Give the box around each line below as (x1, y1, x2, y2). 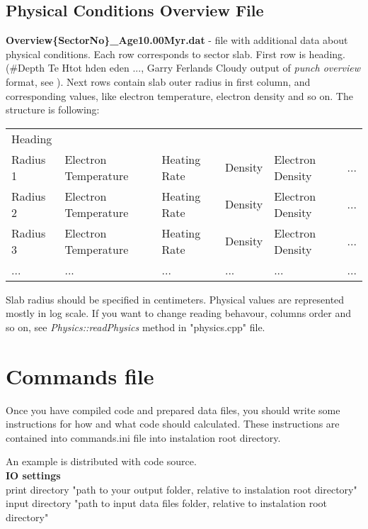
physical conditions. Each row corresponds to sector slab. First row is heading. (6, 46, 345, 61)
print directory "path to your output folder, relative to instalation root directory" (6, 481, 357, 496)
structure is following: (6, 102, 100, 117)
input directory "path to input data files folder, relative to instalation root (6, 496, 328, 511)
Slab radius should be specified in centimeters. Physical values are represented (6, 291, 345, 306)
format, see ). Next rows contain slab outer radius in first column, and (6, 74, 311, 89)
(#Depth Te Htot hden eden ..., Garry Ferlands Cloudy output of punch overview (6, 60, 361, 75)
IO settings (6, 468, 61, 483)
